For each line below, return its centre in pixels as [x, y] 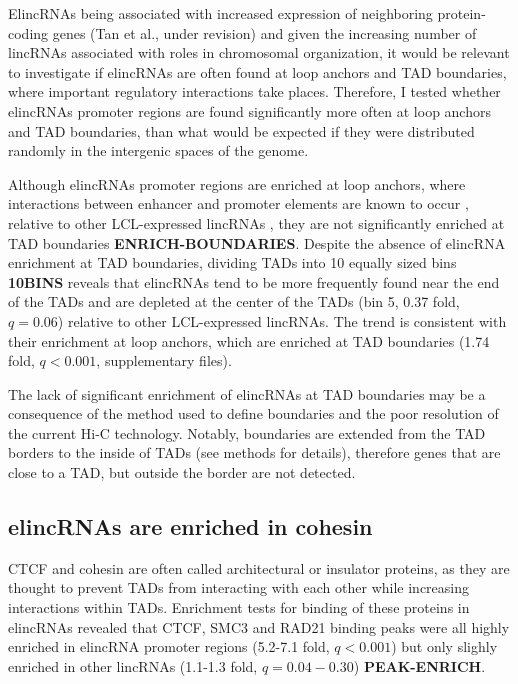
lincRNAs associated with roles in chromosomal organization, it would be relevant [259, 52]
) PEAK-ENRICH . [419, 665]
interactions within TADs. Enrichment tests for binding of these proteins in [239, 607]
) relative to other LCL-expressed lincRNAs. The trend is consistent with [282, 320]
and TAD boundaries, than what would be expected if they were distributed [241, 130]
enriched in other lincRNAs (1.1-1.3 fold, [133, 665]
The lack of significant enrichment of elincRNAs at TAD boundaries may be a [247, 393]
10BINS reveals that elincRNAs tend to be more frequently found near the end [254, 281]
